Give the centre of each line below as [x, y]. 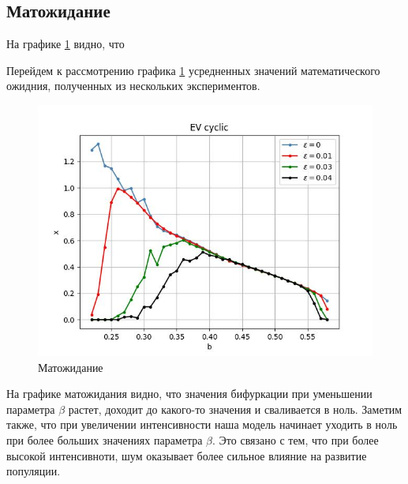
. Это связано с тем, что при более [296, 439]
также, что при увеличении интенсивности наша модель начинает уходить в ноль [202, 424]
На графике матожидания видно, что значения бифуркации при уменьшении [189, 394]
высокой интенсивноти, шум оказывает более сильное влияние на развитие [187, 455]
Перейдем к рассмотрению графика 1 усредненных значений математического [193, 70]
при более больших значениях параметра [105, 439]
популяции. [34, 471]
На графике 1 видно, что [66, 44]
